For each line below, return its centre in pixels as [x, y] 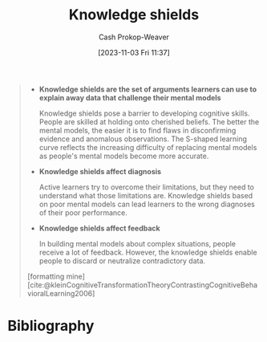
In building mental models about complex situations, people [138, 243]
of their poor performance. [83, 212]
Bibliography [51, 326]
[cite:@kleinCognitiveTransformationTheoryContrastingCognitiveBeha [142, 285]
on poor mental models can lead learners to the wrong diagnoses [147, 204]
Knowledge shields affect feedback [100, 228]
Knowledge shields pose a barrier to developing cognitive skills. [144, 113]
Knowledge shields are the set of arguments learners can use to [148, 89]
